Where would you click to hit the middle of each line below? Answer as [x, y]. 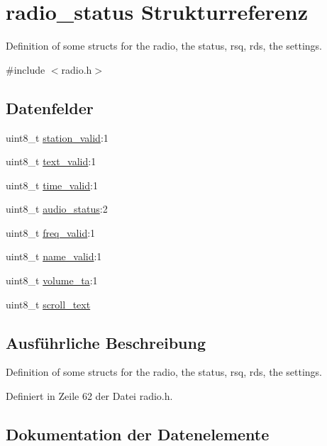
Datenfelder [50, 107]
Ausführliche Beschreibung [106, 342]
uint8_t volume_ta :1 [52, 280]
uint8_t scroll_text [48, 304]
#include [26, 69]
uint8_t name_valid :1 [54, 256]
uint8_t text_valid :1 [51, 161]
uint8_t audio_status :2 [57, 209]
